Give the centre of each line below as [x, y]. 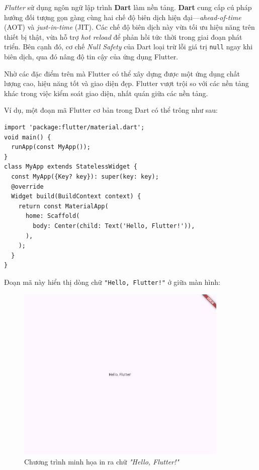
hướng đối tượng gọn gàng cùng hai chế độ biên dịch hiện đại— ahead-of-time [123, 17]
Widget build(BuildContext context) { [76, 197]
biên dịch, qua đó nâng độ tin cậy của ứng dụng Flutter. [91, 57]
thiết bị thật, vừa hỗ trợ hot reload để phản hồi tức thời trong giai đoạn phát [123, 36]
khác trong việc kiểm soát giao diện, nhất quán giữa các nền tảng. [106, 93]
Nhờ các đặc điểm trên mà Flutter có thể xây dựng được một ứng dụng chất [122, 73]
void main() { [28, 137]
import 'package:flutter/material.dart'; [74, 127]
